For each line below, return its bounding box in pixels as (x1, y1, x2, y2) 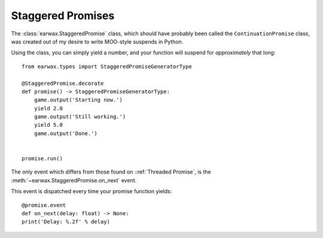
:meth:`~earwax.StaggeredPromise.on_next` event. (11, 176, 137, 184)
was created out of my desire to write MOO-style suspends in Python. (11, 38, 184, 45)
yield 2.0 (33, 105, 63, 112)
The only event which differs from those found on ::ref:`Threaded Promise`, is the (11, 168, 212, 176)
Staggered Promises (11, 9, 115, 22)
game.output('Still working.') (33, 114, 126, 120)
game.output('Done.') (33, 130, 98, 137)
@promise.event (22, 202, 66, 209)
